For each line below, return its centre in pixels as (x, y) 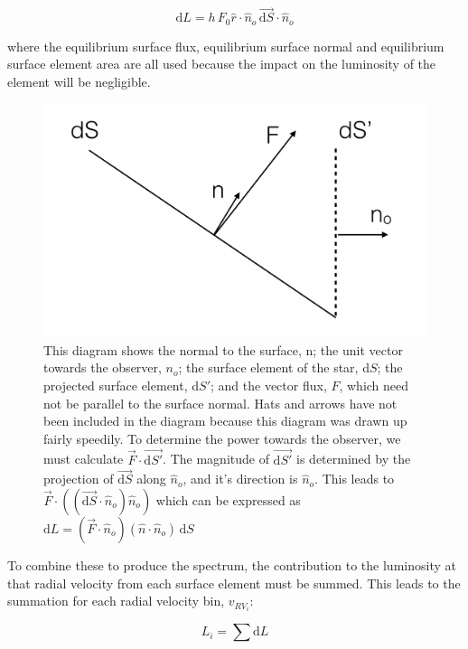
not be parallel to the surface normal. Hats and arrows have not (220, 403)
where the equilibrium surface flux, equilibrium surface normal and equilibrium (226, 46)
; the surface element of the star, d (274, 367)
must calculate (84, 459)
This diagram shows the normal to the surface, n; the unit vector (223, 349)
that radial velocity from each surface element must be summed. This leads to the (234, 583)
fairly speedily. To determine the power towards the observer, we (222, 438)
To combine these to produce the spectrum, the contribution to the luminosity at (232, 565)
